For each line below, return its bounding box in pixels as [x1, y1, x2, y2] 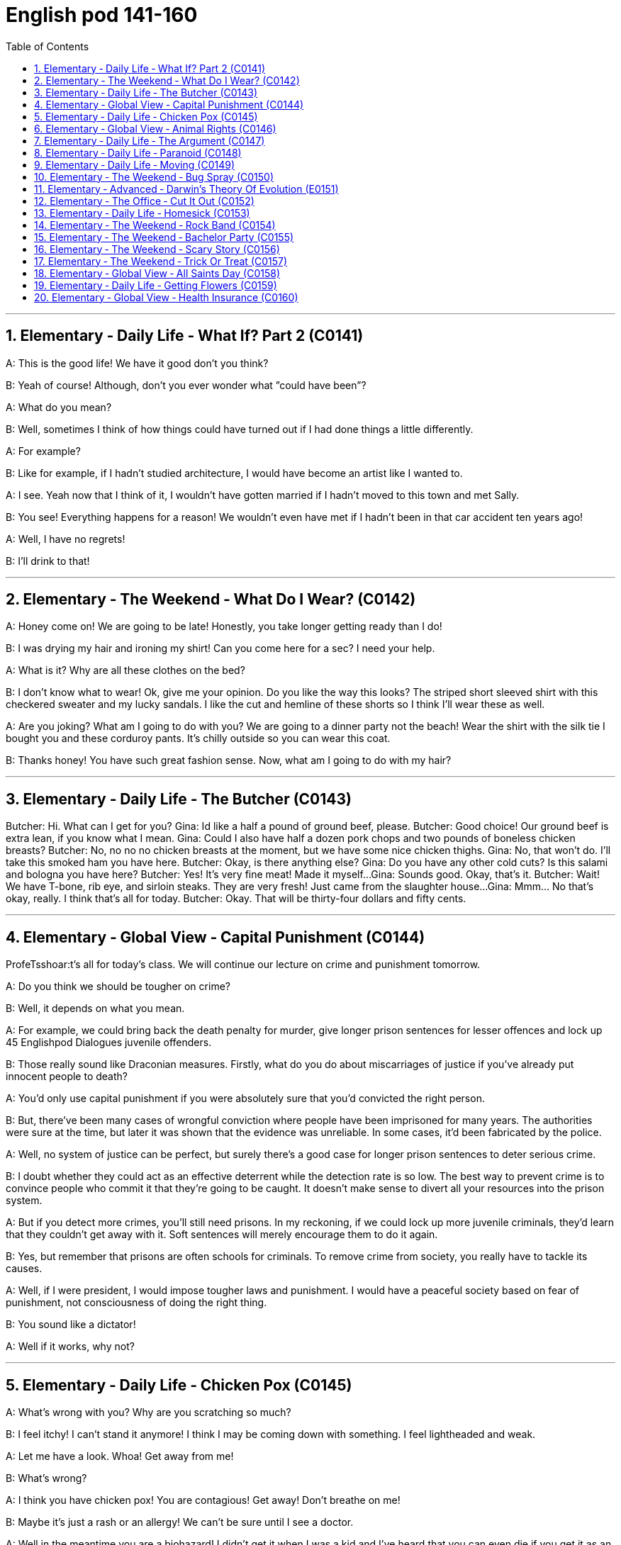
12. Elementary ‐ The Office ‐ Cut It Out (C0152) [34, 194, 254, 207]
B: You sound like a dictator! [6, 1318, 136, 1331]
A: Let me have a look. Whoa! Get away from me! [6, 1449, 234, 1462]
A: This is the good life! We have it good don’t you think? [6, 356, 269, 369]
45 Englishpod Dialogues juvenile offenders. [6, 1036, 212, 1049]
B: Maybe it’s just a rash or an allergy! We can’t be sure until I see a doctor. [6, 1515, 354, 1528]
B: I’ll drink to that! [6, 554, 90, 567]
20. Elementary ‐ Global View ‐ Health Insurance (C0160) [34, 291, 298, 303]
